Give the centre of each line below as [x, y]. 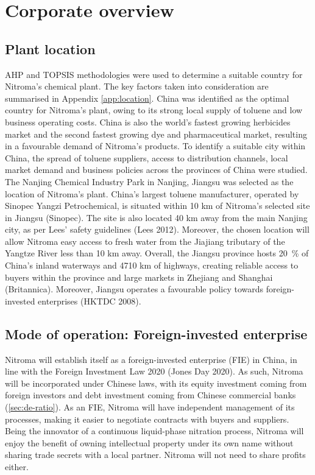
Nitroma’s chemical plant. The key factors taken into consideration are [137, 86]
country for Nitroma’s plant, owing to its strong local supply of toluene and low [154, 110]
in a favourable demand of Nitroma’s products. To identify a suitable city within [155, 146]
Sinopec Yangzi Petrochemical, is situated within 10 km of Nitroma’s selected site [157, 206]
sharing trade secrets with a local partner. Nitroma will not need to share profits [155, 455]
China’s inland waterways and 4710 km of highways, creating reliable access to [152, 265]
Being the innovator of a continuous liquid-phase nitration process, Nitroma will [154, 431]
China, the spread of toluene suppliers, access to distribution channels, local [147, 157]
